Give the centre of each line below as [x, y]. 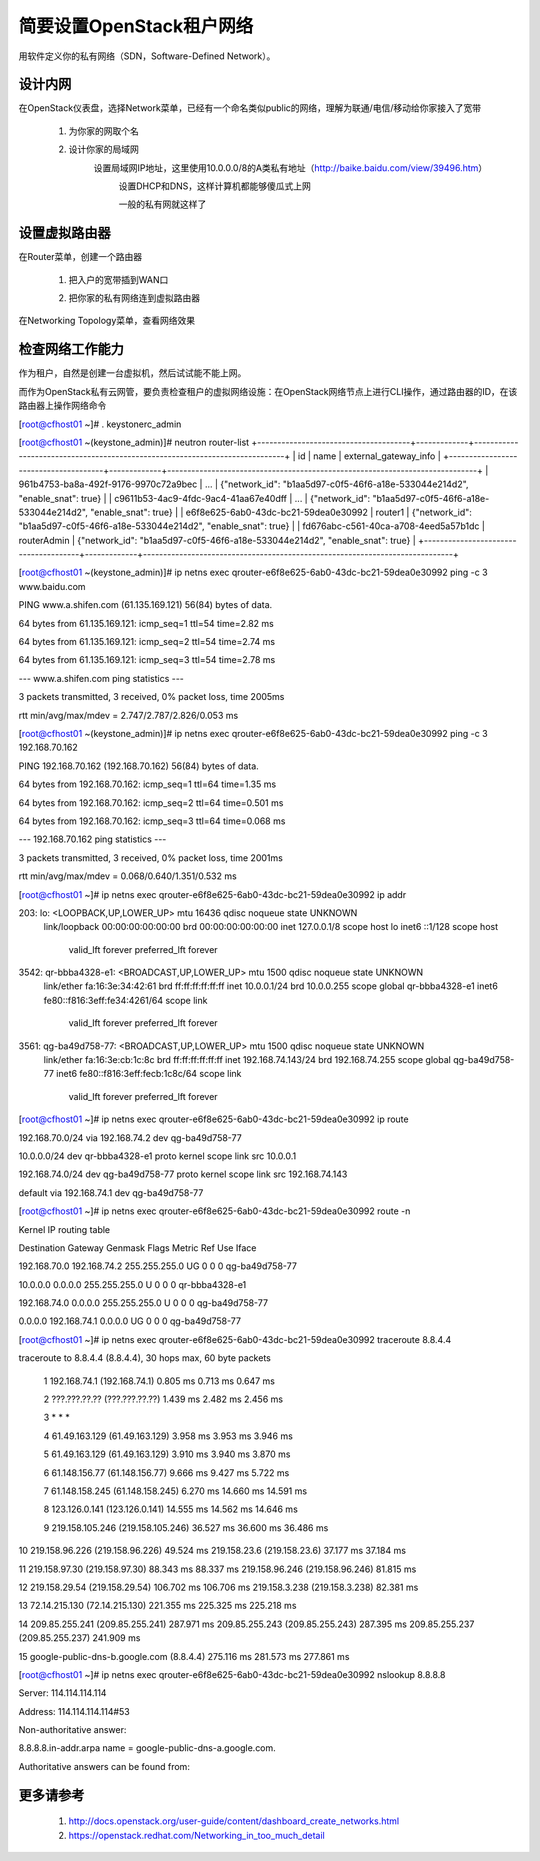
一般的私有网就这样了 [162, 204]
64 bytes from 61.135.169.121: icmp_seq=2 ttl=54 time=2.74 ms [146, 642]
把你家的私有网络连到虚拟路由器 [134, 298]
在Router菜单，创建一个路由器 [80, 257]
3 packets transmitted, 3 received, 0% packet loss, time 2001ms [151, 857]
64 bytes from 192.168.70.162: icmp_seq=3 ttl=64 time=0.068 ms [152, 821]
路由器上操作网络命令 [62, 406]
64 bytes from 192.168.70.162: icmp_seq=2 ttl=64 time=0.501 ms [151, 802]
